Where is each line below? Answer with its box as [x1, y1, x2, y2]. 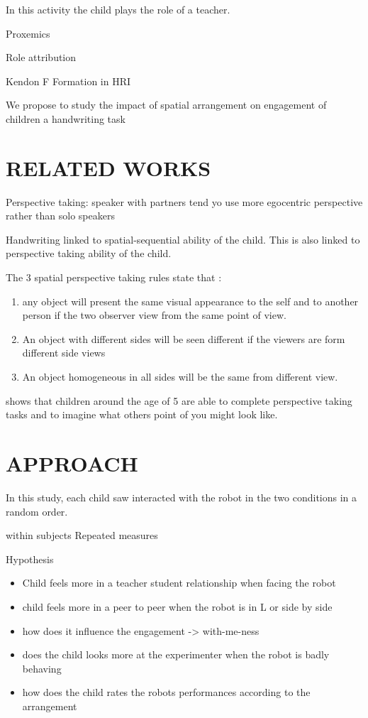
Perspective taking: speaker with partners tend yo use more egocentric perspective [6, 194, 363, 209]
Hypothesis [6, 551, 54, 566]
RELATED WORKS [6, 153, 211, 182]
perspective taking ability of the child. [6, 246, 172, 261]
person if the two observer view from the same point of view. [22, 308, 286, 322]
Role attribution [6, 50, 77, 65]
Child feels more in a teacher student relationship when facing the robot [22, 575, 336, 590]
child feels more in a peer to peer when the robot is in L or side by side [22, 599, 333, 614]
